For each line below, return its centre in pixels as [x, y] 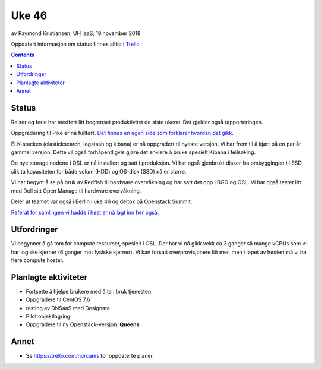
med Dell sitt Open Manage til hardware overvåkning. [76, 191]
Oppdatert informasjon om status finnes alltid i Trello [75, 44]
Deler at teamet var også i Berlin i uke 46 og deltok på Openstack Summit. [102, 201]
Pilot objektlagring [48, 316]
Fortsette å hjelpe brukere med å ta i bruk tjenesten [89, 291]
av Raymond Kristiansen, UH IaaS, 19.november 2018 [76, 33]
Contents [23, 55]
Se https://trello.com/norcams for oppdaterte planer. [90, 356]
